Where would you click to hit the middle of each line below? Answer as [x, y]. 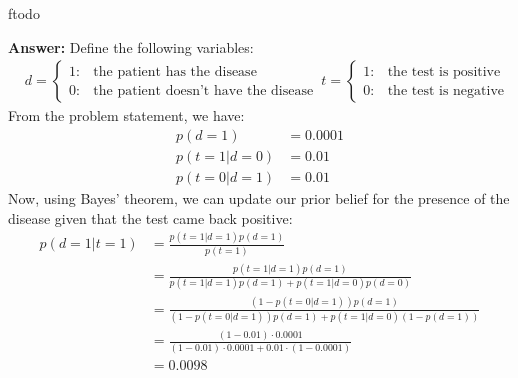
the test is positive [444, 71]
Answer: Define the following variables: [131, 46]
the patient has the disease [175, 71]
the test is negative [446, 90]
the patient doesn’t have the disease [203, 90]
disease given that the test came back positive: [150, 217]
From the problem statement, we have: [126, 115]
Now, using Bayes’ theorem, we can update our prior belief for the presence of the [259, 197]
